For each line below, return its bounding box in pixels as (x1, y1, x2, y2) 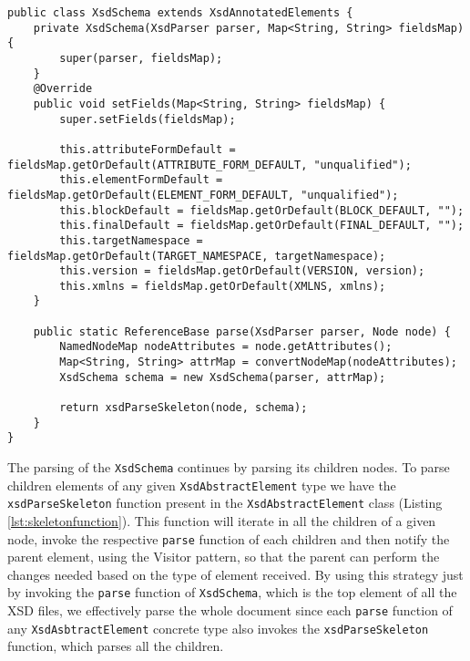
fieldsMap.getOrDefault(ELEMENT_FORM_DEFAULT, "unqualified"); (7, 188, 399, 201)
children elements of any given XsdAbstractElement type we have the (7, 475, 396, 494)
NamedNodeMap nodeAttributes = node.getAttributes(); (59, 340, 393, 354)
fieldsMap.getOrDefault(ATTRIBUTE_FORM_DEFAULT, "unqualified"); (7, 158, 412, 171)
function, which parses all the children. (7, 636, 224, 656)
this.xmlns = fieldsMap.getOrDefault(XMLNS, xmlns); (59, 279, 386, 293)
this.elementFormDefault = (59, 173, 223, 187)
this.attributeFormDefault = (59, 142, 236, 156)
